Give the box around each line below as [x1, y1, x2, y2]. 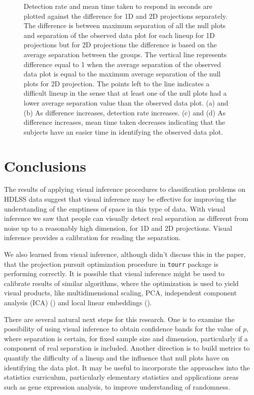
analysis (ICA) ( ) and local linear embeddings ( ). [4, 297, 152, 308]
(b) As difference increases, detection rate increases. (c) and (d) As [24, 107, 226, 117]
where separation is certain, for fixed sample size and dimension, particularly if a [4, 333, 248, 343]
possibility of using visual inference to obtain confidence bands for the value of [4, 323, 241, 334]
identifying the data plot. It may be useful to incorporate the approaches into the [4, 362, 250, 372]
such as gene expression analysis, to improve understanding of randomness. [4, 381, 230, 392]
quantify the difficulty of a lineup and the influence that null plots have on [4, 353, 229, 362]
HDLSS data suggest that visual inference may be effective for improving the [4, 194, 236, 204]
